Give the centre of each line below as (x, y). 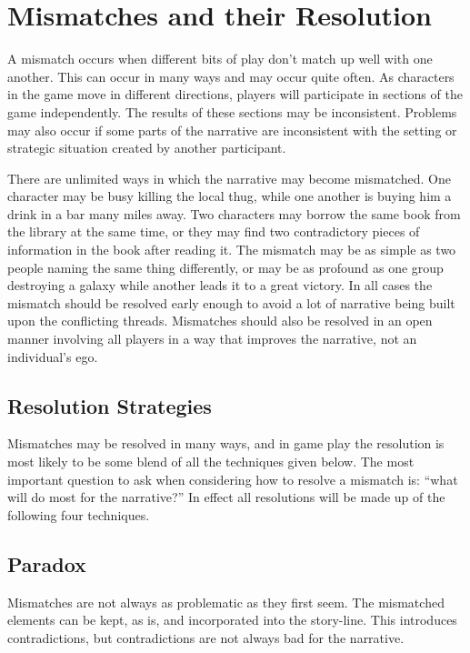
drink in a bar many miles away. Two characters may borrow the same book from (234, 213)
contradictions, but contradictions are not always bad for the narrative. (206, 637)
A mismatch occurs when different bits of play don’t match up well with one (220, 59)
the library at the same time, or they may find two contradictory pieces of (214, 231)
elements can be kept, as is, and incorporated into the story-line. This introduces (232, 620)
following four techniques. (79, 514)
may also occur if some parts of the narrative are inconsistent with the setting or (232, 130)
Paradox (47, 563)
